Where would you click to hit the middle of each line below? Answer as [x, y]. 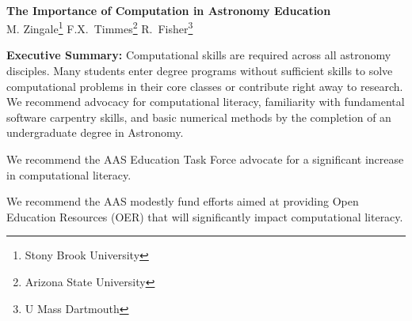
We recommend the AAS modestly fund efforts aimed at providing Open [183, 201]
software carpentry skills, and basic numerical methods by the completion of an [199, 117]
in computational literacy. [69, 174]
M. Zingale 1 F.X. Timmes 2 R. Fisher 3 [100, 27]
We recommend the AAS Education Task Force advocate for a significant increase [205, 159]
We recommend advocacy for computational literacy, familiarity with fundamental [206, 102]
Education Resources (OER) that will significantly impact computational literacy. [205, 216]
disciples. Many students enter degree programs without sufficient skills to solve [200, 71]
